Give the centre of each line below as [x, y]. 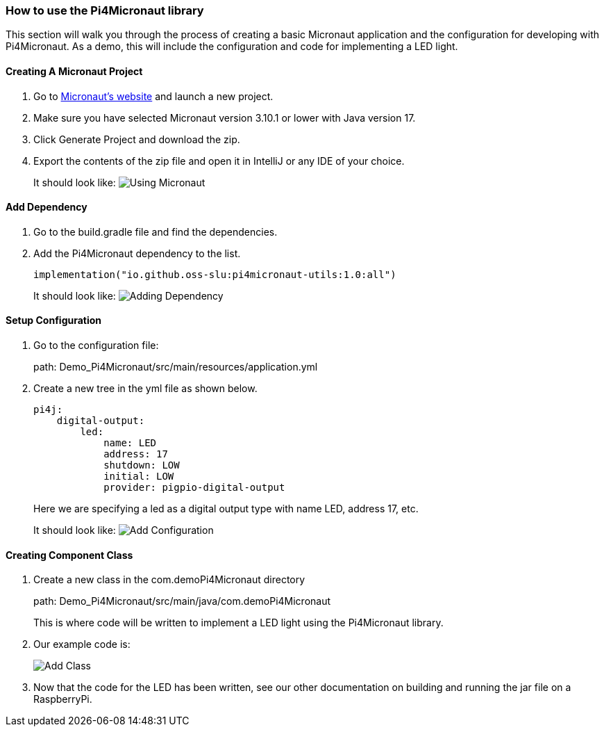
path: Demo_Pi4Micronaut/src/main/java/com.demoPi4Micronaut [182, 601]
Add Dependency [47, 207]
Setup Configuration [54, 320]
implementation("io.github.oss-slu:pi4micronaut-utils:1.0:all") [215, 274]
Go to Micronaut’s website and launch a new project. [153, 96]
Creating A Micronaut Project [74, 71]
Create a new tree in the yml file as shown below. [145, 389]
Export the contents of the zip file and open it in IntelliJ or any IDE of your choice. [219, 161]
